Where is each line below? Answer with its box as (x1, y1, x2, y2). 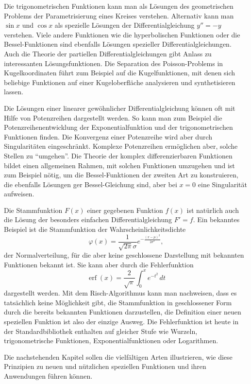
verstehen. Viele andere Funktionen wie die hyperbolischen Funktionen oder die (4, 29, 240, 39)
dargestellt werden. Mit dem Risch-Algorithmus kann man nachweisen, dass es (4, 288, 237, 298)
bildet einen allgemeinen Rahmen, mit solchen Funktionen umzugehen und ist (4, 160, 235, 170)
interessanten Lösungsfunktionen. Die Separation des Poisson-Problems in (4, 58, 223, 68)
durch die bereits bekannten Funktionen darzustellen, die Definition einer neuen (4, 307, 241, 317)
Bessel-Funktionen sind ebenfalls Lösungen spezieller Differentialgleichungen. (4, 39, 232, 49)
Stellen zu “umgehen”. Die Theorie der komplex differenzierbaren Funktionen (4, 150, 233, 160)
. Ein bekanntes (193, 214, 240, 225)
